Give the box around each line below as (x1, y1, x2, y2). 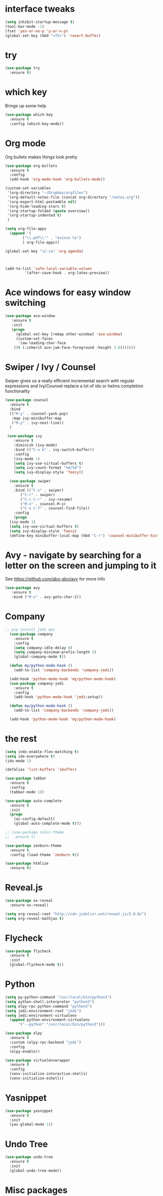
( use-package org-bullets (5, 163, 57, 168)
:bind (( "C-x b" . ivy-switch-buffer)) (14, 447, 95, 452)
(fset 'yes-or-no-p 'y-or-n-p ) (5, 28, 68, 34)
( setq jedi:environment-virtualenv (5, 1013, 77, 1018)
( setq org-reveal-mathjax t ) (5, 916, 64, 921)
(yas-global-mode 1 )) (9, 1122, 53, 1127)
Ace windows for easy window (5, 287, 131, 298)
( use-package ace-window (5, 314, 55, 319)
